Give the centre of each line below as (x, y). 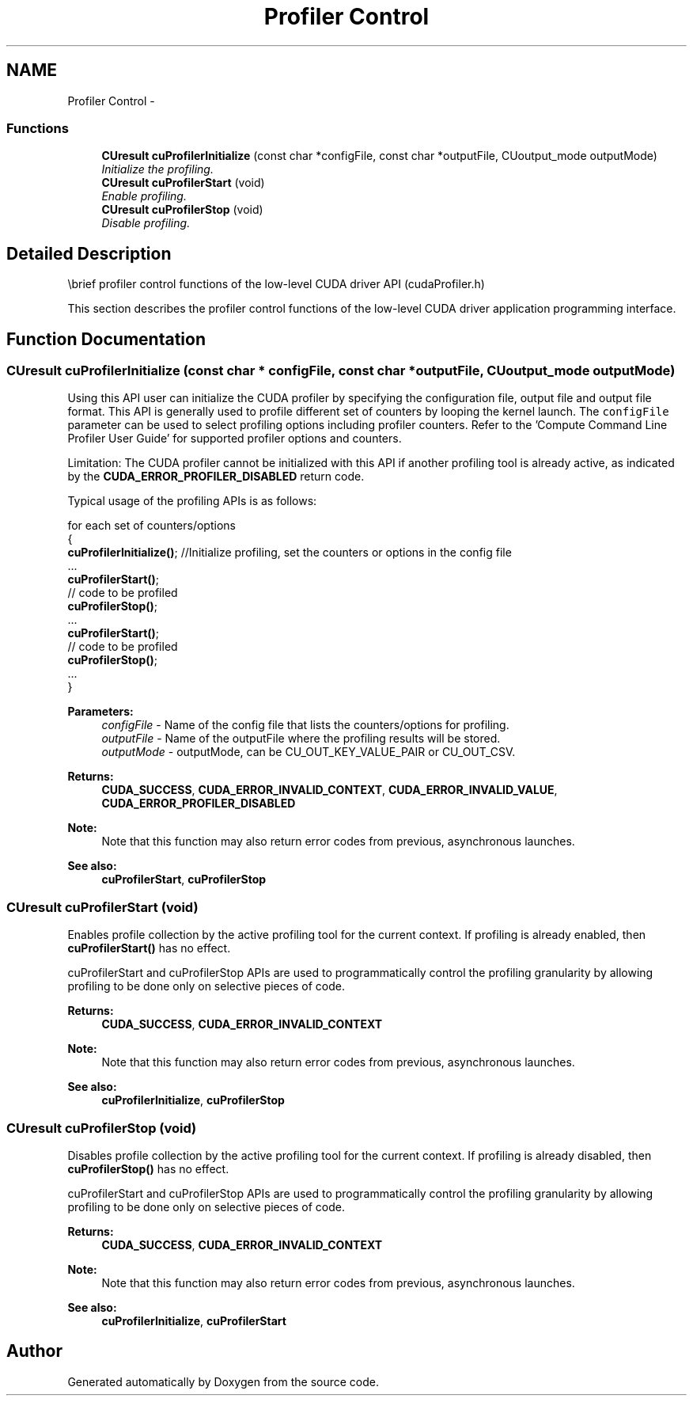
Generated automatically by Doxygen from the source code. (223, 1381)
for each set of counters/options (151, 526)
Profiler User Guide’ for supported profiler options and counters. (235, 439)
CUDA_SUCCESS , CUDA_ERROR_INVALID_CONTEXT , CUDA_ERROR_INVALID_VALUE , (329, 790)
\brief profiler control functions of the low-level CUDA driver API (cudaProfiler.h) (276, 284)
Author (34, 1351)
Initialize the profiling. (157, 169)
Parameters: (100, 712)
